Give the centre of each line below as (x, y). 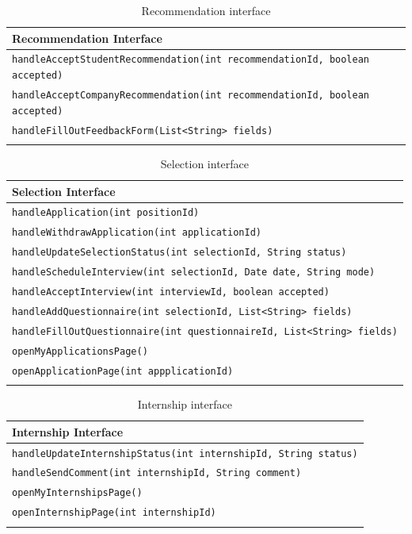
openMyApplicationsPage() (80, 351)
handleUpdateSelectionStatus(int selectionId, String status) (179, 253)
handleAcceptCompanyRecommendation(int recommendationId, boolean (191, 95)
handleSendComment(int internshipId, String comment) (157, 473)
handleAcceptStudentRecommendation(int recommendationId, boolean (191, 60)
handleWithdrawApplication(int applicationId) (137, 233)
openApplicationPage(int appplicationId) (123, 371)
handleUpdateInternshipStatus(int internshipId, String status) (185, 453)
